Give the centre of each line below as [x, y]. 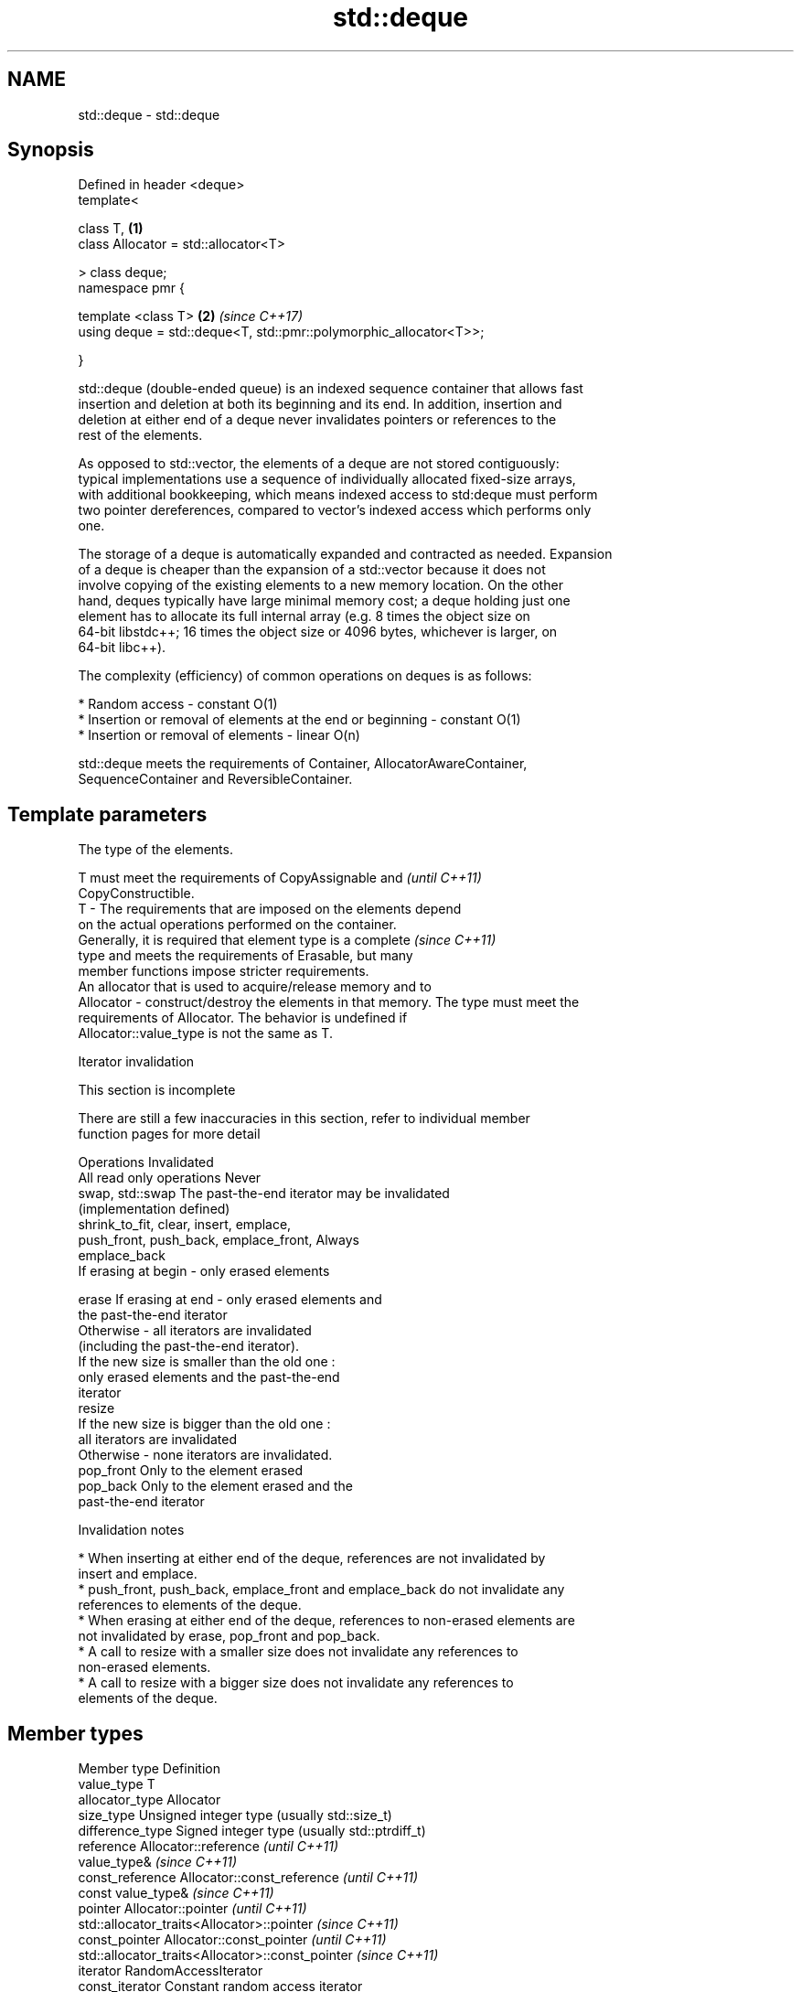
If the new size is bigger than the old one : [204, 1424]
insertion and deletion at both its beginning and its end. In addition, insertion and [320, 404]
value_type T [117, 1784]
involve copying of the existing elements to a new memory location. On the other [320, 585]
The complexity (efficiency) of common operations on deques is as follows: [305, 676]
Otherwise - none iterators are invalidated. [205, 1455]
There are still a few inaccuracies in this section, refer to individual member [304, 1119]
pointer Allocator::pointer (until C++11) [192, 1909]
